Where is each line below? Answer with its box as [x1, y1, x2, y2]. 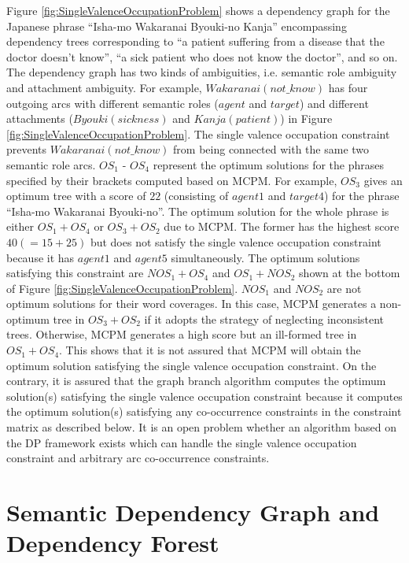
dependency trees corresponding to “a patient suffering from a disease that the [6, 33, 385, 50]
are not [326, 280, 362, 296]
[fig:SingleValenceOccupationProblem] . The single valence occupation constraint [6, 125, 390, 142]
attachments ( [6, 110, 73, 127]
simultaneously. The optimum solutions [171, 249, 360, 265]
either [6, 218, 35, 235]
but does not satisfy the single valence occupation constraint [90, 233, 381, 250]
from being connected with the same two [173, 141, 370, 157]
